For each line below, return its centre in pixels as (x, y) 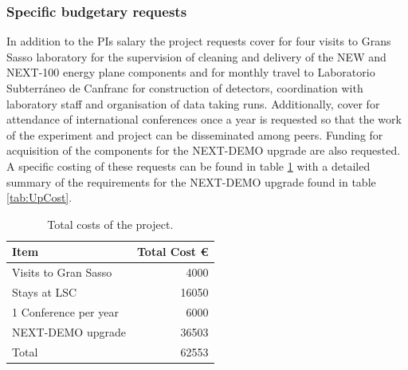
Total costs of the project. (110, 224)
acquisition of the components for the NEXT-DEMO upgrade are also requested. (204, 150)
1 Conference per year (65, 311)
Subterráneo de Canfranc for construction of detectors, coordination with (185, 88)
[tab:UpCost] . (39, 197)
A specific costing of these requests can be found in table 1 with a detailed (188, 165)
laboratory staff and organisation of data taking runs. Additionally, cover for (193, 103)
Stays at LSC (45, 292)
